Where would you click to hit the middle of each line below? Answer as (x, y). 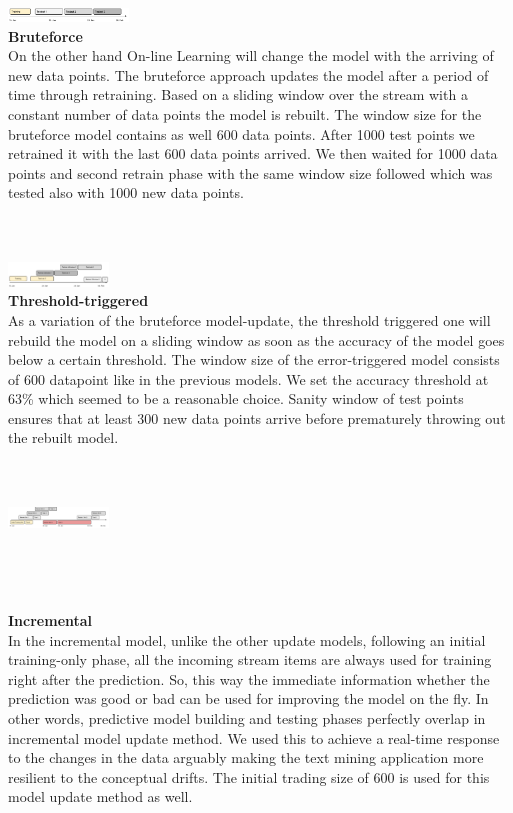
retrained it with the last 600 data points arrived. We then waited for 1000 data (253, 153)
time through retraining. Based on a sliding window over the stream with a (238, 94)
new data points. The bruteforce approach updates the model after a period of (248, 74)
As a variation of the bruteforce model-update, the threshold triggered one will (249, 319)
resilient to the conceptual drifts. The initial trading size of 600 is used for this (249, 776)
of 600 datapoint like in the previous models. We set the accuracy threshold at (248, 378)
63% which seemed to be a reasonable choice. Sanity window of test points (236, 398)
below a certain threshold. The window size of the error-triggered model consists (254, 359)
